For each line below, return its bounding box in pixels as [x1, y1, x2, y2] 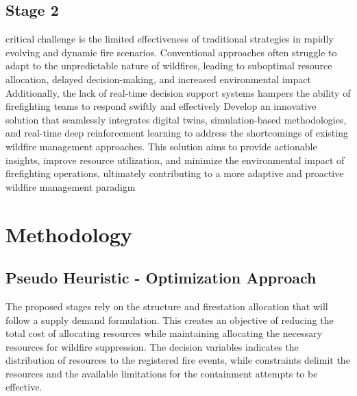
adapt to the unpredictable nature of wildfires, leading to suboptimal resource [5, 58, 332, 73]
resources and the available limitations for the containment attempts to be [5, 366, 318, 380]
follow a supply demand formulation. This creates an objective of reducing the [5, 312, 334, 327]
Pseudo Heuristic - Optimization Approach [5, 267, 317, 288]
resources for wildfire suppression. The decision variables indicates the [5, 339, 299, 353]
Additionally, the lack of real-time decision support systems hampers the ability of [5, 85, 351, 100]
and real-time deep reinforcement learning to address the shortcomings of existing [5, 126, 348, 140]
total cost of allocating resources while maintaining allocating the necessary [5, 326, 323, 340]
